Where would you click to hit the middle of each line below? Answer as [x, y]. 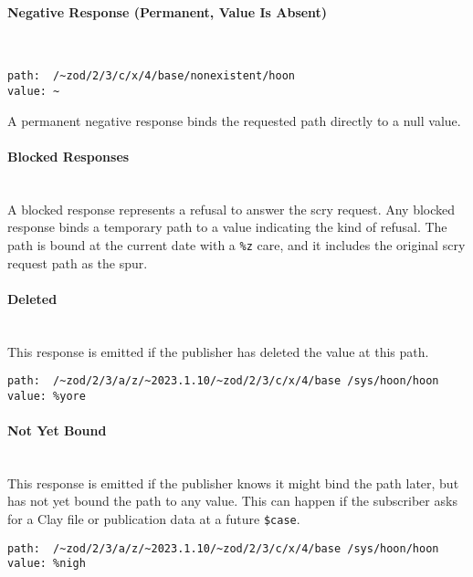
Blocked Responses [68, 156]
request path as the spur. [78, 262]
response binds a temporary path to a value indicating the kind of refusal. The [227, 227]
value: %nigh [47, 564]
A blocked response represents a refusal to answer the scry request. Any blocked [231, 209]
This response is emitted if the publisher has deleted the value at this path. [218, 351]
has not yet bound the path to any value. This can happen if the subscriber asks [232, 501]
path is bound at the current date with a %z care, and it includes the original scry [236, 244]
